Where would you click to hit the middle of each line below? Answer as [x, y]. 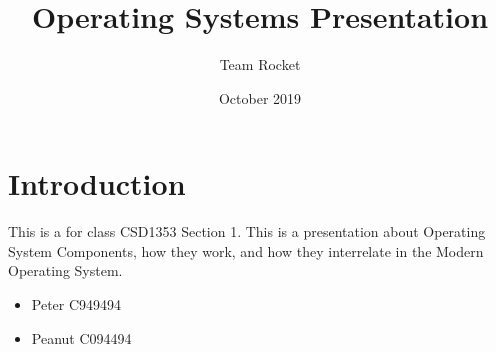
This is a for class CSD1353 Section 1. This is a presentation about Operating [247, 231]
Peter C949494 [76, 304]
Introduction [97, 183]
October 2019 [260, 97]
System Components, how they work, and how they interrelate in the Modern [246, 250]
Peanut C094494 [81, 337]
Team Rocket [260, 64]
